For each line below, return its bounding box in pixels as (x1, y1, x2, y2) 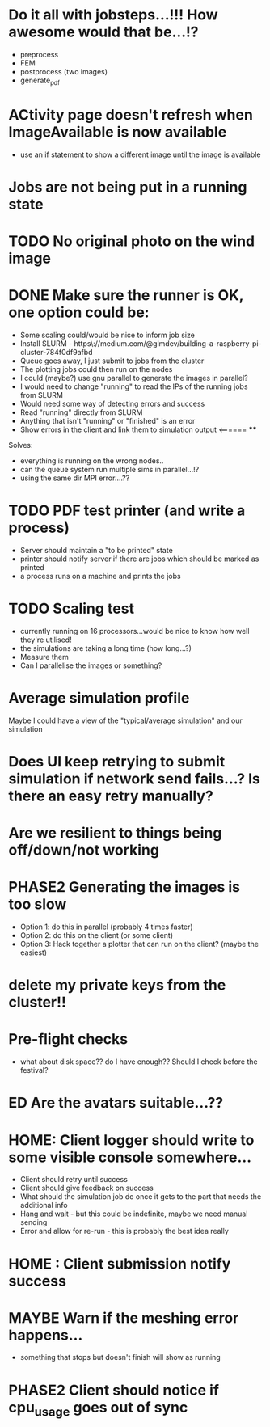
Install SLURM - (19, 338, 73, 348)
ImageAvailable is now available (8, 123, 227, 141)
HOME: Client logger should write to (8, 1130, 255, 1149)
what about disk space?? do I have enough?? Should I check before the (19, 1057, 258, 1066)
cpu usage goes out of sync (8, 1398, 188, 1420)
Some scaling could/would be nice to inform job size (19, 330, 196, 340)
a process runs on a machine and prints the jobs (19, 571, 181, 581)
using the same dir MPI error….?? (19, 473, 130, 483)
